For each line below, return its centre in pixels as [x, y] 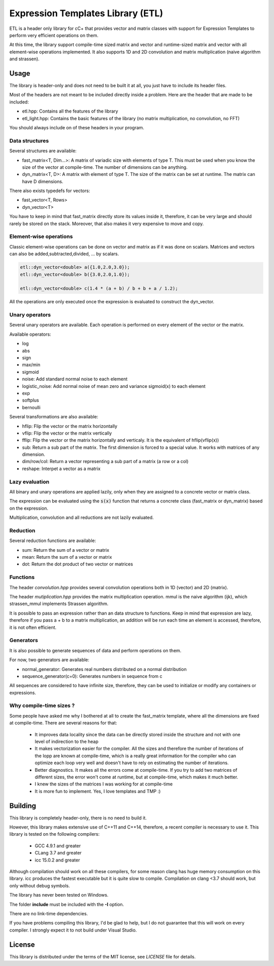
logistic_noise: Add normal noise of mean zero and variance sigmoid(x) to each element [114, 386]
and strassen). [25, 59]
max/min [31, 365]
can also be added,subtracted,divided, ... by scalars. [64, 254]
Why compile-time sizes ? [42, 706]
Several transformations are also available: [54, 417]
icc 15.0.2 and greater [57, 860]
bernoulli [31, 407]
